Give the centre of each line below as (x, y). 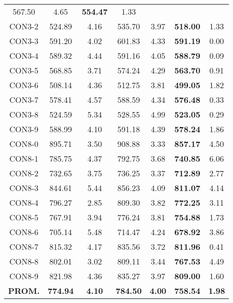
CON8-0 (24, 144)
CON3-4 (24, 55)
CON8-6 (24, 232)
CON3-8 (24, 114)
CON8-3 (24, 188)
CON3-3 (24, 41)
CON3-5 (24, 70)
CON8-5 (24, 217)
